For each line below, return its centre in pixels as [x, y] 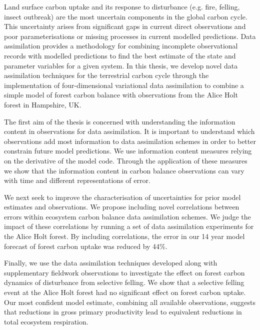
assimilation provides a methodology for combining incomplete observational [121, 46]
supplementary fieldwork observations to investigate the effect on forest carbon [124, 272]
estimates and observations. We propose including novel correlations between [122, 207]
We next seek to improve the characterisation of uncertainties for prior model [122, 197]
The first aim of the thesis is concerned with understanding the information [120, 121]
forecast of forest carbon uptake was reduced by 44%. [86, 246]
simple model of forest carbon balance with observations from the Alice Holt [121, 95]
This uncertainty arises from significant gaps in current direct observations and [125, 26]
